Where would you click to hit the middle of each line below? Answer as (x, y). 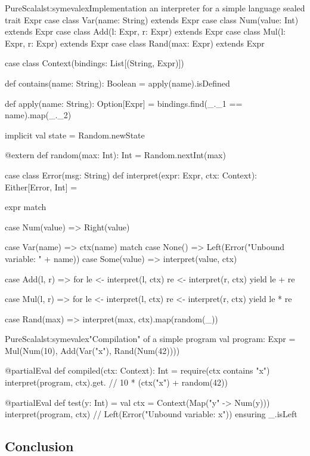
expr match (26, 207)
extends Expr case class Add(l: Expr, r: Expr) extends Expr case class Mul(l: (145, 31)
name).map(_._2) (38, 115)
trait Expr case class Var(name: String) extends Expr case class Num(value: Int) (152, 19)
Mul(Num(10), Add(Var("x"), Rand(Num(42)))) (92, 350)
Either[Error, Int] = (41, 187)
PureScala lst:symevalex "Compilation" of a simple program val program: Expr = (150, 339)
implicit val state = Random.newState (75, 135)
